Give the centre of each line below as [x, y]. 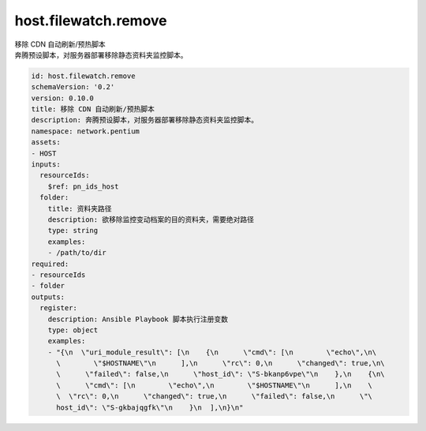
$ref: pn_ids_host [83, 186]
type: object [73, 330]
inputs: [46, 165]
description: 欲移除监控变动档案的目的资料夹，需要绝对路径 [151, 220]
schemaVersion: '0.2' [73, 87]
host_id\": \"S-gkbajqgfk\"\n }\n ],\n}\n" [150, 407]
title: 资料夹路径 [80, 208]
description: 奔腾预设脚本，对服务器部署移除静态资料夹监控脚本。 [145, 120]
